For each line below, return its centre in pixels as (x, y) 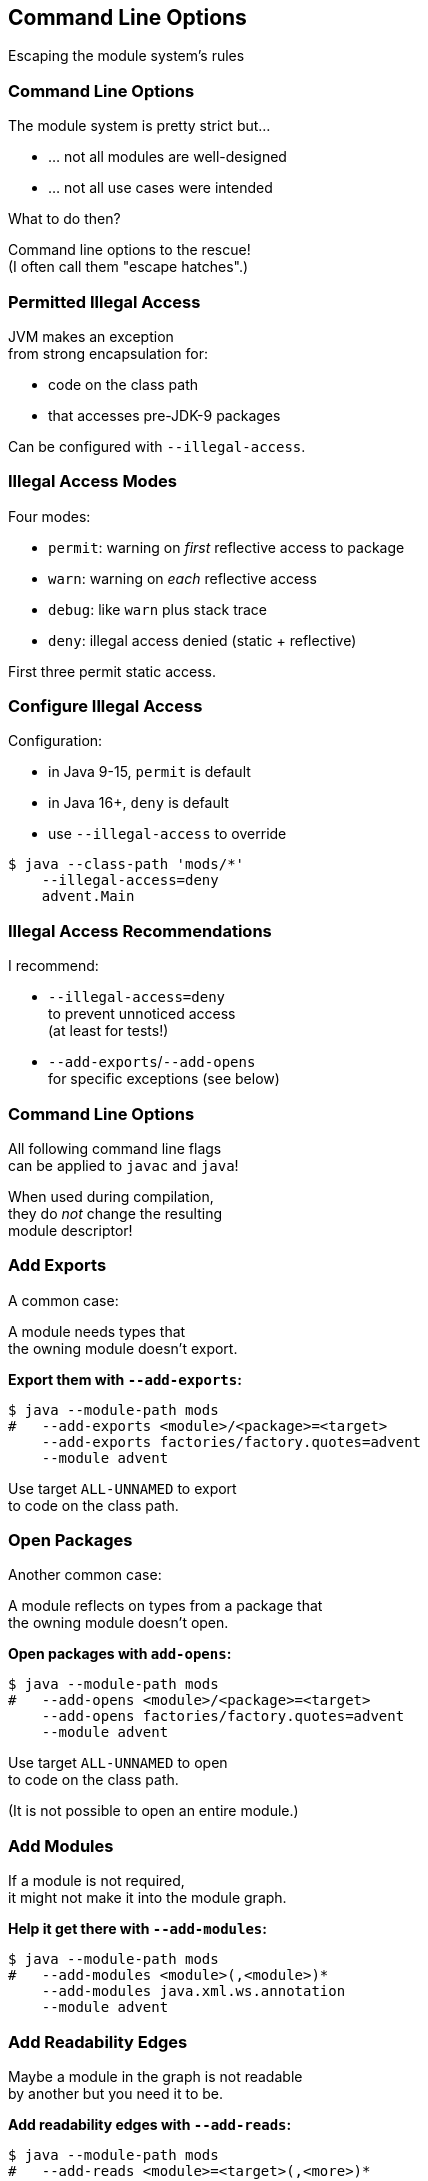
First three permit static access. (112, 671)
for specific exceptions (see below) (164, 1079)
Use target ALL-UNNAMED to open (118, 1763)
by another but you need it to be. (115, 2093)
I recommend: (53, 966)
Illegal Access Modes (92, 481)
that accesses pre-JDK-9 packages (164, 415)
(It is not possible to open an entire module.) (153, 1811)
